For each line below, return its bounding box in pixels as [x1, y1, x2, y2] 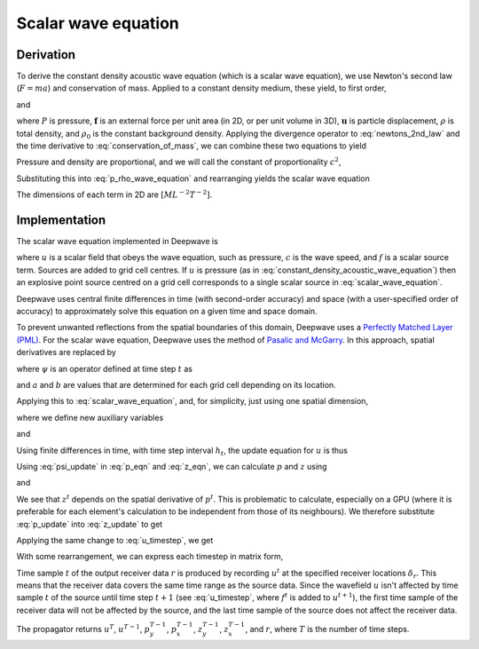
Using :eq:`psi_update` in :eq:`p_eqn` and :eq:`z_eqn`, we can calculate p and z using [16, 461, 327, 471]
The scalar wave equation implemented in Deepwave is [16, 236, 219, 247]
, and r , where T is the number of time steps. [245, 624, 410, 635]
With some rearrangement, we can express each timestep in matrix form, [16, 551, 284, 562]
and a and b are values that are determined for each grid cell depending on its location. [16, 380, 336, 390]
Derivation [16, 47, 75, 62]
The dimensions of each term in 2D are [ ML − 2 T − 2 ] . [16, 188, 213, 200]
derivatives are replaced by [16, 347, 117, 358]
